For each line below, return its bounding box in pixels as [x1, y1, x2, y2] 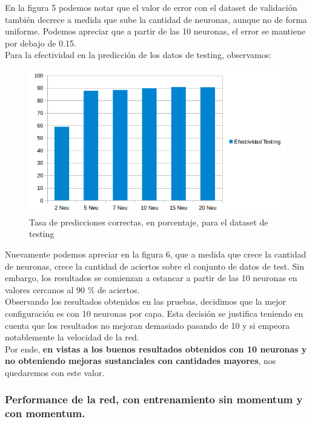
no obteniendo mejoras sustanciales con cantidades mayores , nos [5, 354, 276, 367]
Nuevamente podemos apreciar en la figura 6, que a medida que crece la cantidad [5, 248, 307, 261]
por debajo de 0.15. [5, 36, 76, 49]
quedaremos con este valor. [5, 366, 105, 378]
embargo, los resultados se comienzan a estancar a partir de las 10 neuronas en [5, 271, 297, 284]
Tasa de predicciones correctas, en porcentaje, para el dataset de [29, 215, 268, 228]
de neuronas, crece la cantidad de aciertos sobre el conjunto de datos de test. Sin [5, 259, 305, 272]
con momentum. [5, 406, 85, 421]
